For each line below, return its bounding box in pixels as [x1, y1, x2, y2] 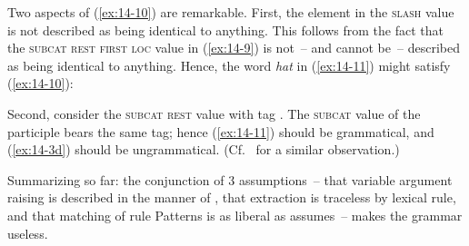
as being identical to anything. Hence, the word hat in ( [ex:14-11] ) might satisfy [7, 55, 451, 74]
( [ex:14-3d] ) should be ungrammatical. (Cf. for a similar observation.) [7, 140, 400, 159]
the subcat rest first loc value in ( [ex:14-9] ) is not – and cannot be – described [7, 38, 460, 57]
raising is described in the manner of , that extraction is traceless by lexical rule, [7, 188, 456, 207]
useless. [7, 223, 48, 242]
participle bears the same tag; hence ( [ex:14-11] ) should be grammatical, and [7, 122, 434, 141]
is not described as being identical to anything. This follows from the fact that [7, 20, 444, 39]
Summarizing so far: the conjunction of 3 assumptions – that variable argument [7, 170, 453, 189]
